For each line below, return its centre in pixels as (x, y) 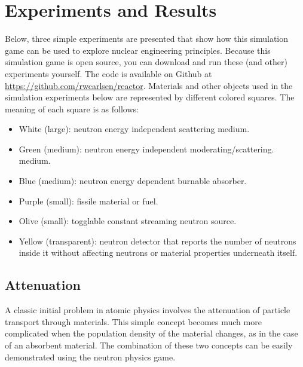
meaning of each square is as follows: (72, 108)
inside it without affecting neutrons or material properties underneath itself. (158, 253)
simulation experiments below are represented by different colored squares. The (150, 97)
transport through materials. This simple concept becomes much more (133, 321)
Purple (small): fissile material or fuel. (88, 201)
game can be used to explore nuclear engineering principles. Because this (138, 50)
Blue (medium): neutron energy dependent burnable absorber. (133, 181)
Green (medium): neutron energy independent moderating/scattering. (146, 149)
